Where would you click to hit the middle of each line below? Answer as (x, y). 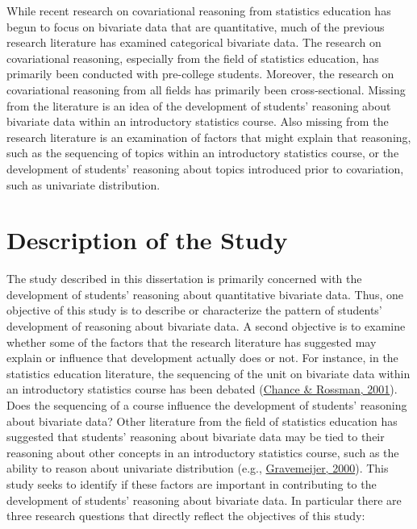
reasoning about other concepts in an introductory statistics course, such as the (203, 452)
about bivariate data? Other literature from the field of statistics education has (202, 421)
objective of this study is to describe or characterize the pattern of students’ (194, 310)
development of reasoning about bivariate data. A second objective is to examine (206, 326)
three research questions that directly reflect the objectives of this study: (186, 516)
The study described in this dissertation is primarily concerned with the (184, 279)
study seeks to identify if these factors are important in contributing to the (192, 483)
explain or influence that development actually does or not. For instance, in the (202, 358)
